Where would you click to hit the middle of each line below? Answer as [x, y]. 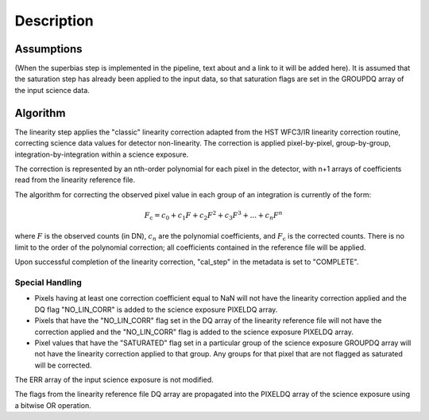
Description [54, 21]
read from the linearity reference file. [75, 180]
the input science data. [52, 90]
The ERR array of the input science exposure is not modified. [114, 380]
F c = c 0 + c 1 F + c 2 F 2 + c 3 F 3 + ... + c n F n [213, 216]
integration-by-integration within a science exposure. [102, 154]
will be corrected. [63, 365]
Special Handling [48, 282]
